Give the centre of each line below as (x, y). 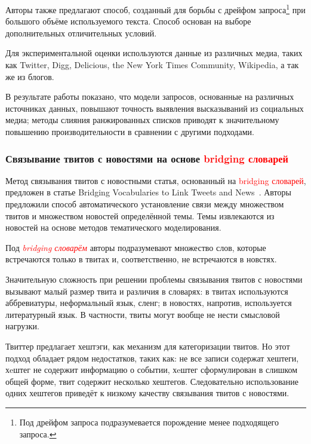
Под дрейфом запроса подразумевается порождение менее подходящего (149, 422)
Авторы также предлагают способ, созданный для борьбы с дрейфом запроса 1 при (155, 9)
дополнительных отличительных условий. (81, 33)
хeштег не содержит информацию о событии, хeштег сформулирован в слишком (152, 370)
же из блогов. (30, 76)
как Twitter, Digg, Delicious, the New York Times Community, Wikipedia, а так (152, 65)
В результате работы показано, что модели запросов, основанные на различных (150, 97)
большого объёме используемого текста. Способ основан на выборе (128, 21)
